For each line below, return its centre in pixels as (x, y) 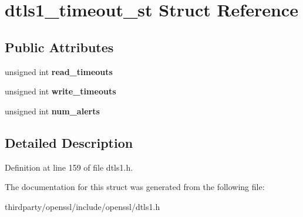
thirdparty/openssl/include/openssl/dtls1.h (83, 206)
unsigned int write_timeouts (60, 91)
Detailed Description (69, 142)
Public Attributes (59, 47)
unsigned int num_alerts (52, 111)
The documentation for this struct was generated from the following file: (135, 187)
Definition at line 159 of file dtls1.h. (69, 167)
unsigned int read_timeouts (59, 71)
